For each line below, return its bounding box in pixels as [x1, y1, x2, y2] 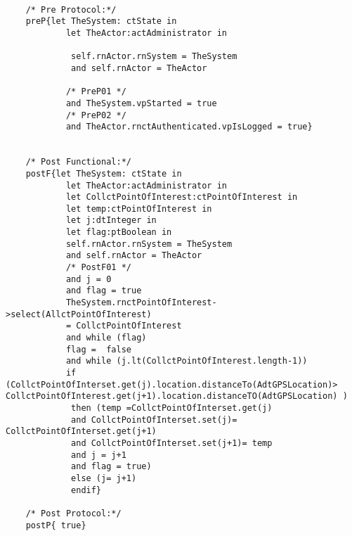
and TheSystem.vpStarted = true [65, 98, 217, 108]
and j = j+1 [71, 449, 126, 460]
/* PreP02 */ [65, 110, 126, 120]
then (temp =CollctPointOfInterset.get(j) [71, 402, 273, 413]
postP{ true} [25, 520, 86, 530]
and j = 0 [65, 274, 112, 284]
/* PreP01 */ [65, 87, 126, 97]
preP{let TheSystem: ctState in [25, 16, 177, 27]
